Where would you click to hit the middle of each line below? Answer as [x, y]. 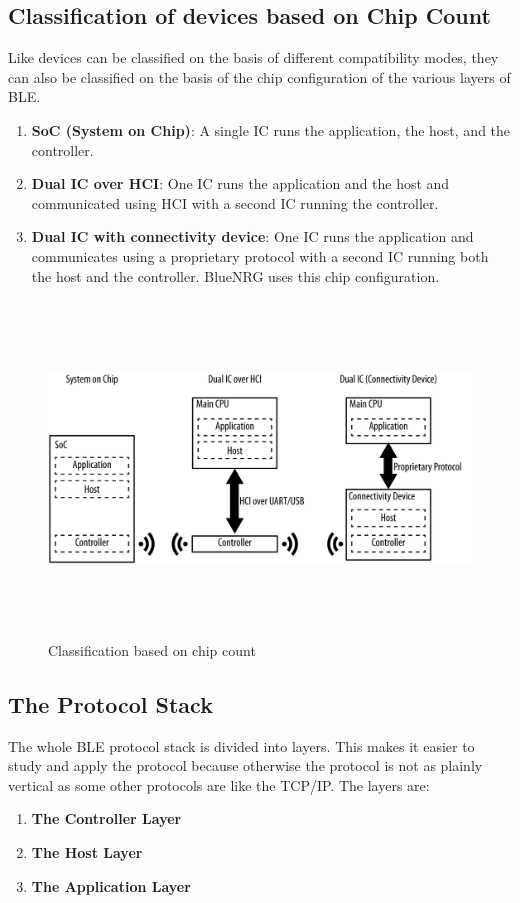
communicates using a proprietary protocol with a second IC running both [260, 255]
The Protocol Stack [110, 703]
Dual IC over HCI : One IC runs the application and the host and [240, 183]
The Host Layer [87, 851]
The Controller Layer [106, 818]
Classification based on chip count [152, 649]
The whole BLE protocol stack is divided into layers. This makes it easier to [241, 745]
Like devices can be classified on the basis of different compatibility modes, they [253, 57]
